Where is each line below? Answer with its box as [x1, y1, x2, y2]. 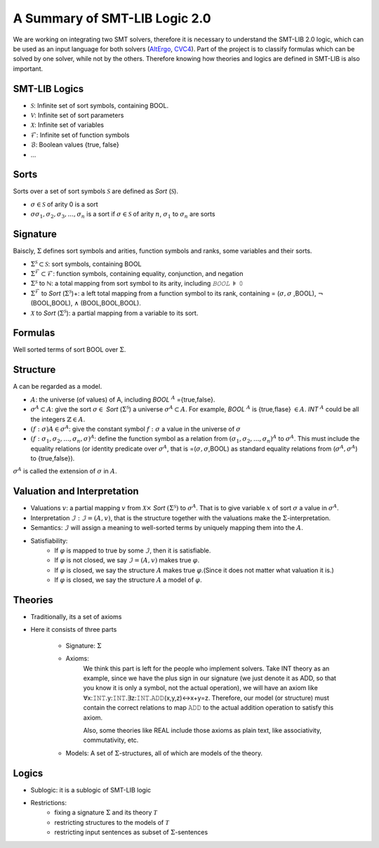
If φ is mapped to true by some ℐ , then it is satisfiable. [54, 546, 211, 555]
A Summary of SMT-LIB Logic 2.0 [13, 11, 211, 26]
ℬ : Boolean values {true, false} [30, 140, 119, 149]
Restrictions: [30, 798, 67, 807]
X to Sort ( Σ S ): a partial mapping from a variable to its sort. [30, 307, 199, 317]
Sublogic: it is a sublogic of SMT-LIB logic [30, 786, 152, 794]
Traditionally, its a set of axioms [30, 613, 122, 621]
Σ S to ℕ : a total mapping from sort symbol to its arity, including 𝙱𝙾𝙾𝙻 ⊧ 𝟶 [30, 278, 244, 288]
